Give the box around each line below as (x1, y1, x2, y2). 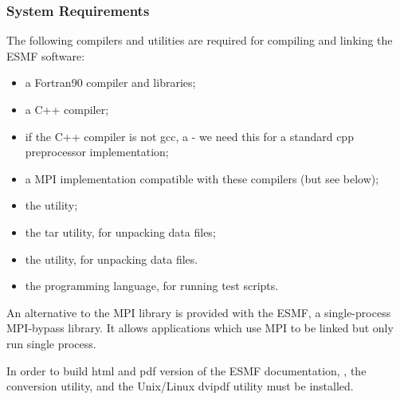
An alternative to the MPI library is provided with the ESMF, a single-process (6, 304, 391, 320)
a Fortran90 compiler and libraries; (25, 74, 196, 91)
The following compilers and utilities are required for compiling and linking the (6, 32, 393, 49)
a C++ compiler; (25, 101, 109, 117)
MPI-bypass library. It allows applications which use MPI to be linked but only (6, 320, 394, 336)
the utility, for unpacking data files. (25, 250, 198, 267)
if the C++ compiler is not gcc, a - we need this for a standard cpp (25, 127, 354, 144)
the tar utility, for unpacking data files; (25, 223, 216, 240)
